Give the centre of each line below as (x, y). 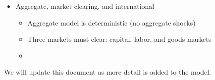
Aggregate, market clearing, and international (85, 6)
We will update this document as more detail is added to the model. (107, 72)
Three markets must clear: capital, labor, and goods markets (119, 39)
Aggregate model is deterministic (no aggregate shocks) (111, 22)
